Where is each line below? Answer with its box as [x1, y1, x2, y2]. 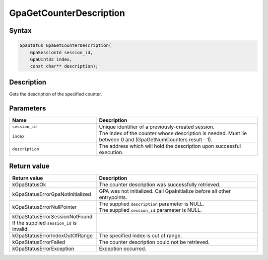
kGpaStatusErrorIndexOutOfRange [12, 232, 93, 239]
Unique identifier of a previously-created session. [99, 123, 215, 130]
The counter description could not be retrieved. [99, 239, 210, 246]
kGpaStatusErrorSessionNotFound [12, 213, 93, 220]
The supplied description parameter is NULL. [99, 200, 204, 207]
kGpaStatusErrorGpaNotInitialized [12, 191, 91, 198]
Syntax [9, 26, 32, 35]
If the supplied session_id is [12, 219, 77, 226]
